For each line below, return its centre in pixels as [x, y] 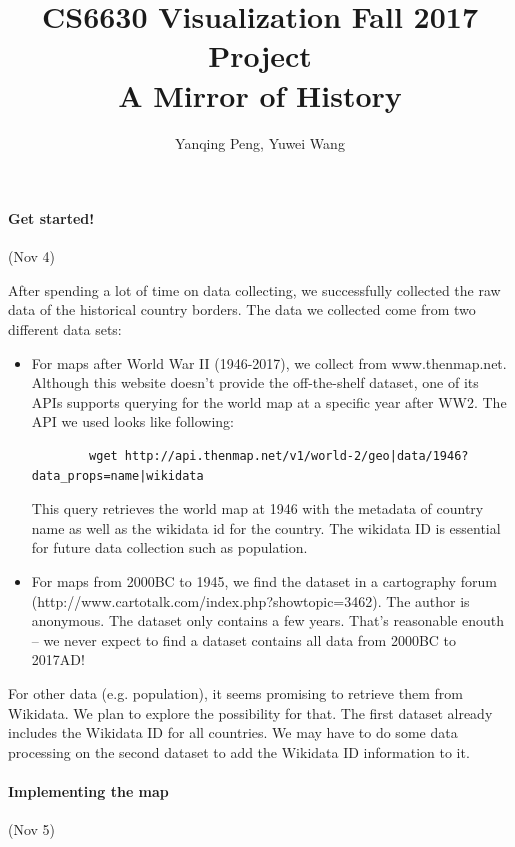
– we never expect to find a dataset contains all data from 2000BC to [244, 639]
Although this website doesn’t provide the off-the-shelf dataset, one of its [255, 382]
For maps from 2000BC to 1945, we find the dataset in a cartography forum [264, 581]
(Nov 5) [32, 829]
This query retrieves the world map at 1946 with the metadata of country [257, 508]
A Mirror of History [260, 94]
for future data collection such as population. [169, 547]
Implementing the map [88, 790]
